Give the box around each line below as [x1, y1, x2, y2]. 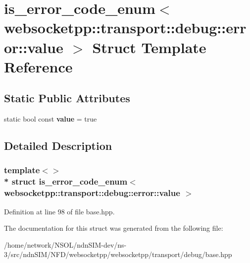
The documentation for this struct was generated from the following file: [4, 223, 223, 233]
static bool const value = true [4, 114, 97, 124]
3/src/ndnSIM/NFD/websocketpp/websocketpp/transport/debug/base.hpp [4, 249, 232, 260]
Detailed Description [4, 138, 112, 153]
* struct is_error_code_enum [4, 175, 128, 188]
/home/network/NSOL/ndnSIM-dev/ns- [4, 239, 127, 250]
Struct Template [92, 37, 206, 57]
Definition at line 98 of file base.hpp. [4, 206, 115, 216]
